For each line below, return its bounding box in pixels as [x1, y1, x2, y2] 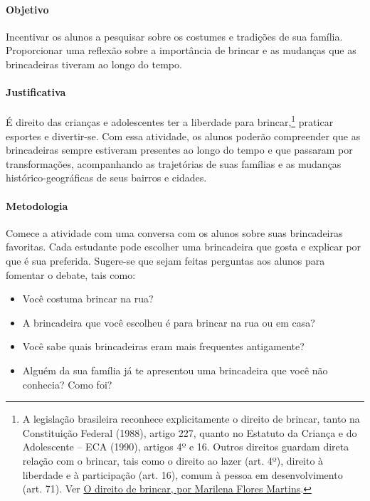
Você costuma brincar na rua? [22, 291, 154, 306]
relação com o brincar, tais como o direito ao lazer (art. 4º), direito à [22, 453, 324, 468]
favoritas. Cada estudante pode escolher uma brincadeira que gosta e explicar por [6, 239, 361, 254]
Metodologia [6, 198, 68, 213]
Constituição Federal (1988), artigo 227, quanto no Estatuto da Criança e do [22, 425, 357, 440]
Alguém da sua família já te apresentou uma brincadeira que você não [22, 362, 328, 377]
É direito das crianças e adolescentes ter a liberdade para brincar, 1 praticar [6, 112, 334, 130]
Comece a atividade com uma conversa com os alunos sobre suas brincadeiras [6, 225, 343, 240]
